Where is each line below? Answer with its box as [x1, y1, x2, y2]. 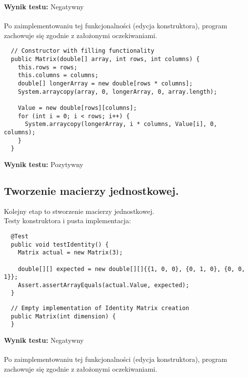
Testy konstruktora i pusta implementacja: [4, 215, 131, 226]
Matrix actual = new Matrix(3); [18, 249, 123, 256]
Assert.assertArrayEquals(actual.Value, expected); [18, 281, 189, 289]
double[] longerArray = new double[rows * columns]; [18, 80, 193, 87]
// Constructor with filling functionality [11, 47, 154, 55]
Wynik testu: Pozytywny [4, 159, 83, 169]
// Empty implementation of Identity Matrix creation [11, 305, 189, 312]
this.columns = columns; [18, 72, 99, 79]
